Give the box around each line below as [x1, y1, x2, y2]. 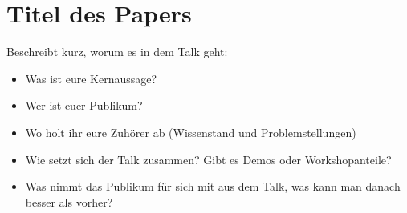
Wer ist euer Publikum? [25, 97, 143, 114]
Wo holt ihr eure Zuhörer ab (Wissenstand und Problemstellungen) [25, 123, 356, 140]
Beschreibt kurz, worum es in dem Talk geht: [6, 43, 228, 60]
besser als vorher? [25, 193, 113, 210]
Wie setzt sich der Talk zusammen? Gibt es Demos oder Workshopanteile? [25, 151, 392, 167]
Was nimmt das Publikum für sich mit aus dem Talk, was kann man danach [25, 178, 401, 195]
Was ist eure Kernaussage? [25, 70, 157, 86]
